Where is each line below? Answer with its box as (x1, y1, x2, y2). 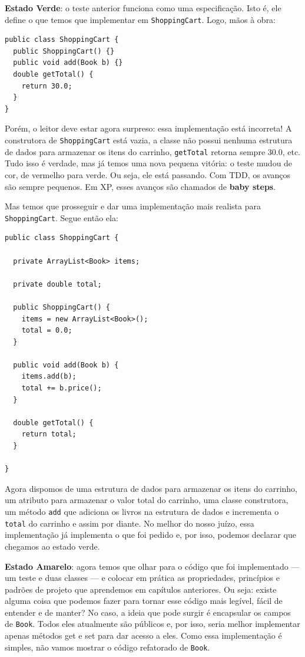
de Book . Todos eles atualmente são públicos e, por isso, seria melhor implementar (5, 617, 300, 630)
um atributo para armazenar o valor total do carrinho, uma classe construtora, (5, 494, 289, 506)
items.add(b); (21, 372, 77, 381)
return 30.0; (21, 81, 72, 90)
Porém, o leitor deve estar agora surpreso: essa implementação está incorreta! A (5, 122, 292, 134)
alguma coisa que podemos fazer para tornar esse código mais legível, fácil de (5, 594, 283, 607)
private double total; (13, 280, 102, 288)
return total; (21, 430, 77, 439)
